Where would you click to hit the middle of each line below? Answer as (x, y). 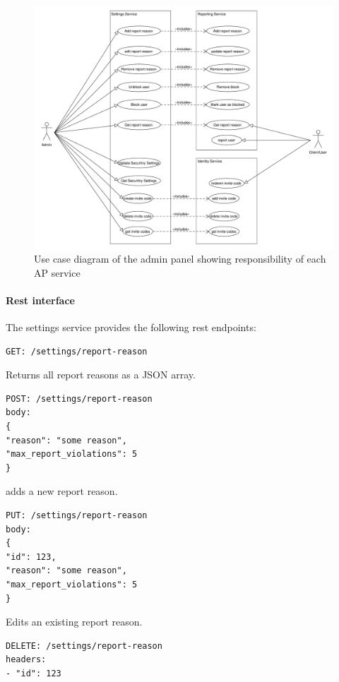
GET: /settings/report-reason (77, 351)
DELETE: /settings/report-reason (84, 646)
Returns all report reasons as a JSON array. (101, 375)
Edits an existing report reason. (74, 622)
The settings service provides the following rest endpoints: (131, 327)
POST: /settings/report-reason (79, 399)
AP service (57, 272)
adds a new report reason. (62, 491)
